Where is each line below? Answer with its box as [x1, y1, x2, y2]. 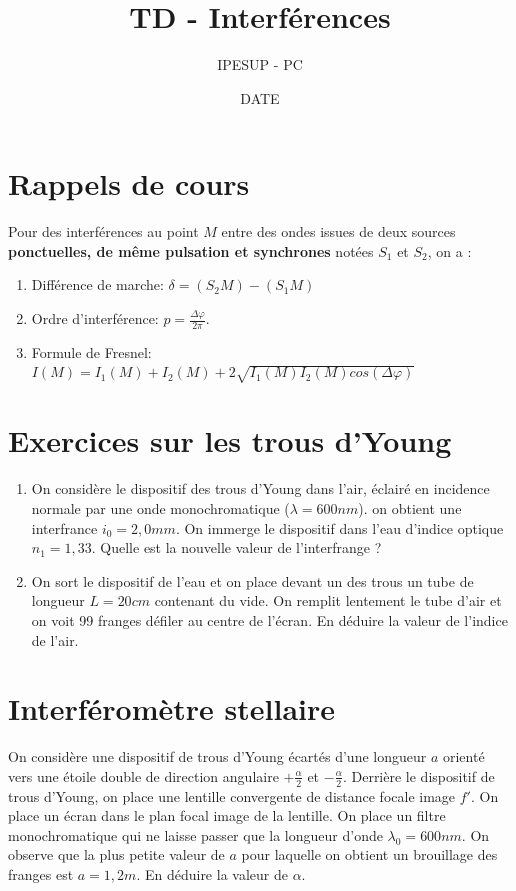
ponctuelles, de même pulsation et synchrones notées [8, 240, 374, 261]
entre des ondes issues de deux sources [221, 221, 456, 242]
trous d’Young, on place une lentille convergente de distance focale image [8, 785, 456, 806]
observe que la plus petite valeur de [8, 844, 225, 865]
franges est [8, 864, 74, 885]
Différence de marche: [31, 274, 164, 295]
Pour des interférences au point [8, 221, 199, 242]
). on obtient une [358, 497, 462, 518]
